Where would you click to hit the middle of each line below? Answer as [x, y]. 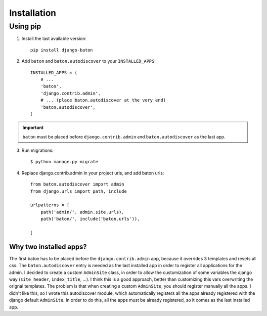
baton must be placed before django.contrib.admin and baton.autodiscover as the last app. [124, 136]
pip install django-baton [62, 50]
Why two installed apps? [48, 247]
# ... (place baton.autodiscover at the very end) [103, 100]
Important [33, 128]
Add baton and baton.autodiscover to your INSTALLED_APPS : [89, 61]
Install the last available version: [54, 39]
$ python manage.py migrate [64, 162]
